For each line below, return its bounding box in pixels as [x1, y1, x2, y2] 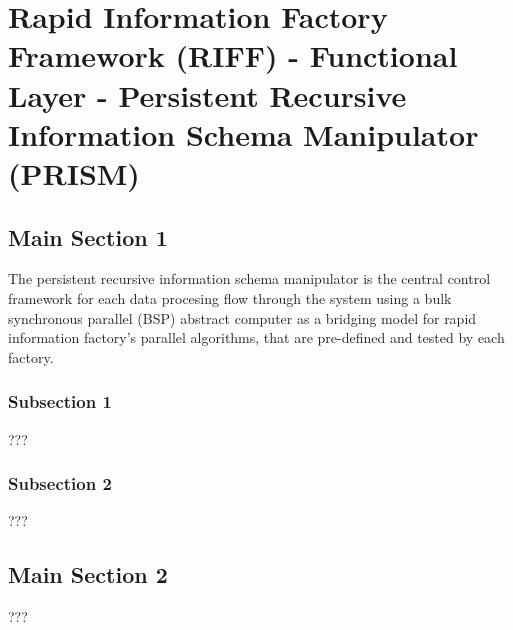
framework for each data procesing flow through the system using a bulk [8, 287, 452, 308]
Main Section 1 [8, 221, 168, 252]
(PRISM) [8, 152, 140, 193]
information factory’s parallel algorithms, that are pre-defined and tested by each [8, 327, 505, 348]
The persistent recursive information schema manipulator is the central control [8, 268, 491, 289]
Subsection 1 [8, 389, 112, 414]
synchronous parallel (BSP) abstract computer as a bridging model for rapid [8, 307, 477, 328]
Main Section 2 [8, 559, 168, 590]
